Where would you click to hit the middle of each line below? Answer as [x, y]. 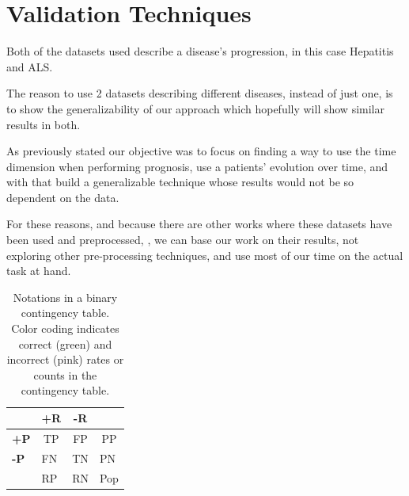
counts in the [65, 374]
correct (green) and [65, 343]
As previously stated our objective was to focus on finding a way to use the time [201, 151]
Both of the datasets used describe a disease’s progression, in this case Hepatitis [200, 51]
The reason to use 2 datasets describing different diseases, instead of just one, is [200, 93]
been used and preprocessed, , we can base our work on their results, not [183, 240]
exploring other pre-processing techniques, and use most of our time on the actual [205, 255]
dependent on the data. [63, 197]
